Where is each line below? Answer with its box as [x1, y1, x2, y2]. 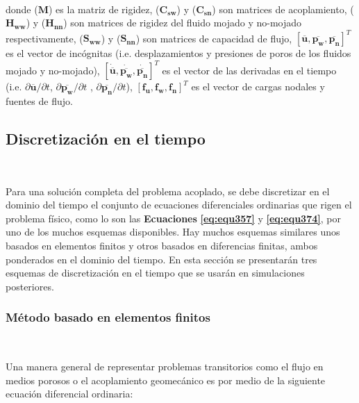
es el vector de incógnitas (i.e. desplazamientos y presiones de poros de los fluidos [6, 46, 351, 60]
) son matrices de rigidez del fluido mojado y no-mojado [63, 15, 302, 30]
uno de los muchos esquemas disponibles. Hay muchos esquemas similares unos [6, 224, 340, 239]
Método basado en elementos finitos [6, 309, 210, 326]
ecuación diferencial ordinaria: [6, 386, 133, 401]
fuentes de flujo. [6, 94, 73, 108]
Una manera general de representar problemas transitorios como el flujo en [6, 359, 324, 374]
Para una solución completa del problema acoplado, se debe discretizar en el [6, 183, 330, 198]
